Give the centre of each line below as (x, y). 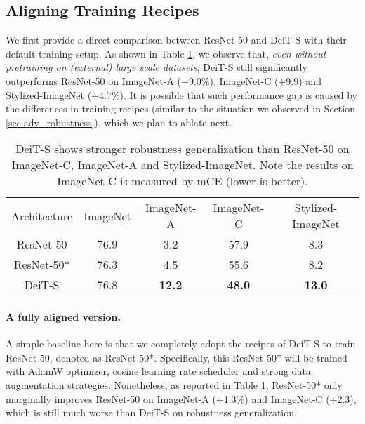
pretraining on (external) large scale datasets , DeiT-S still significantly (157, 67)
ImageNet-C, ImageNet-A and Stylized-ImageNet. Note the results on (182, 165)
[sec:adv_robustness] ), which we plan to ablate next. (119, 122)
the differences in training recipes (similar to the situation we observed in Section (180, 108)
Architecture (42, 216)
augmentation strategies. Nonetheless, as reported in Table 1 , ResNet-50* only (174, 384)
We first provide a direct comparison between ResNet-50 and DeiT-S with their (176, 40)
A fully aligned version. (63, 316)
